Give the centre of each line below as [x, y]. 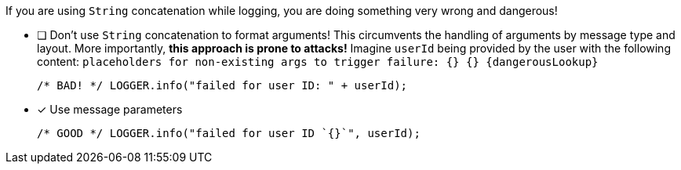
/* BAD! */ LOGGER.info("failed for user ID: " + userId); [222, 85]
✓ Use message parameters [110, 109]
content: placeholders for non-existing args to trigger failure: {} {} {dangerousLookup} [318, 61]
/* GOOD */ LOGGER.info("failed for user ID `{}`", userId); [229, 133]
